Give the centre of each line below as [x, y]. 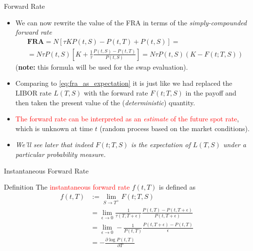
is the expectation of [161, 145]
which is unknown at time [54, 128]
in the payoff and [211, 93]
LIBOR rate [33, 93]
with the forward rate [116, 93]
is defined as [177, 187]
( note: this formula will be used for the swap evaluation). [102, 67]
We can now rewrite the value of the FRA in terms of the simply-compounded [131, 22]
